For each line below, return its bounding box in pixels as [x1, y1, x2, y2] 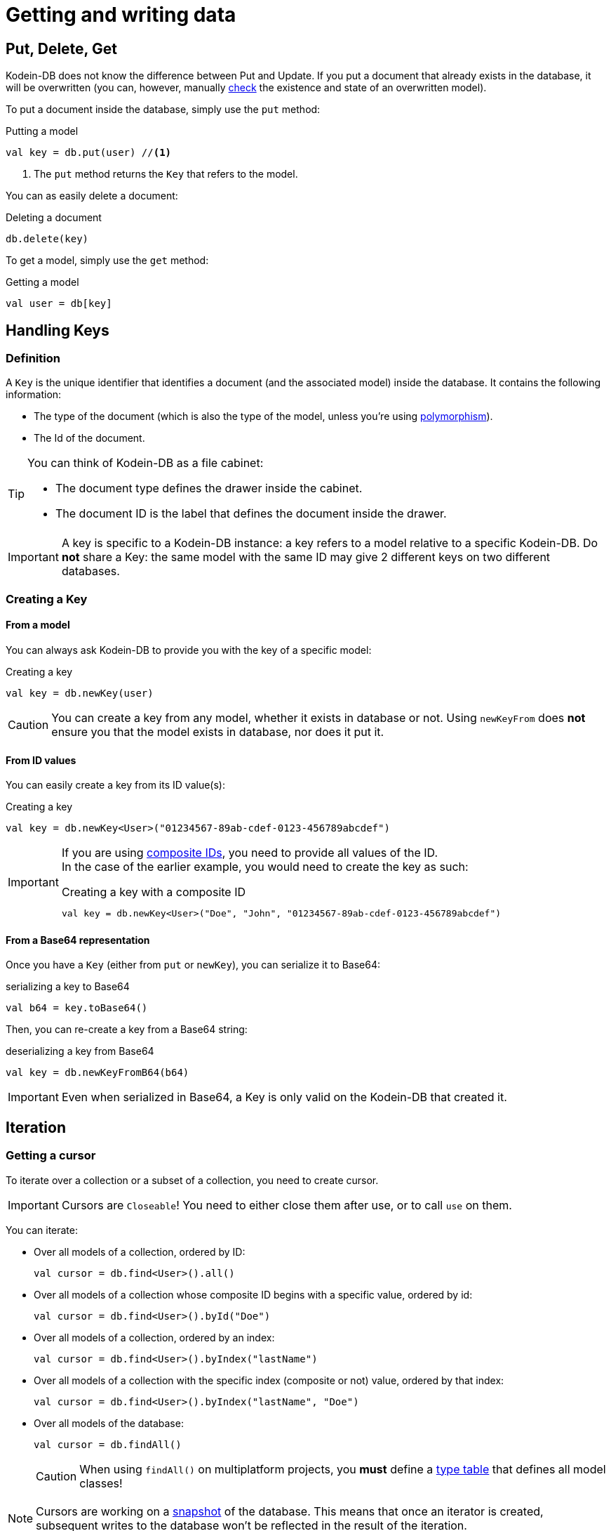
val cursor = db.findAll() [34, 1438, 182, 1450]
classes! [79, 1476, 123, 1490]
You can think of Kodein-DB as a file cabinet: [27, 456, 264, 471]
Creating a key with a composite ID [61, 885, 246, 900]
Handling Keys [6, 321, 109, 339]
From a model [6, 619, 70, 631]
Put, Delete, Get [6, 39, 117, 58]
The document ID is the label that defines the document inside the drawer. [55, 506, 447, 521]
